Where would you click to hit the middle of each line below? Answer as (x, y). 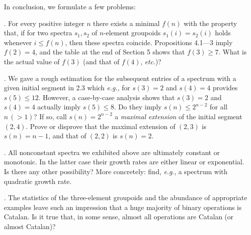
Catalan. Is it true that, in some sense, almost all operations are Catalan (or (119, 217)
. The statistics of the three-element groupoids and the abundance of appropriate (125, 197)
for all (218, 107)
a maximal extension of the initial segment (179, 116)
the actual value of (32, 61)
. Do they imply (138, 107)
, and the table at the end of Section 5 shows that (110, 52)
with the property (210, 23)
